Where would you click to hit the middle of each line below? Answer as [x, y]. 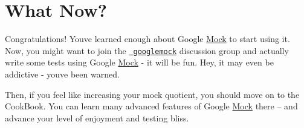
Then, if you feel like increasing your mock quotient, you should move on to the [152, 94]
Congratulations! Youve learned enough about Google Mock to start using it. [147, 39]
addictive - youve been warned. [62, 74]
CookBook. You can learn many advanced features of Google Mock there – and [151, 106]
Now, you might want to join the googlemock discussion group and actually [147, 50]
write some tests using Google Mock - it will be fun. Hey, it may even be [139, 62]
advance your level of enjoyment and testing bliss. [97, 117]
